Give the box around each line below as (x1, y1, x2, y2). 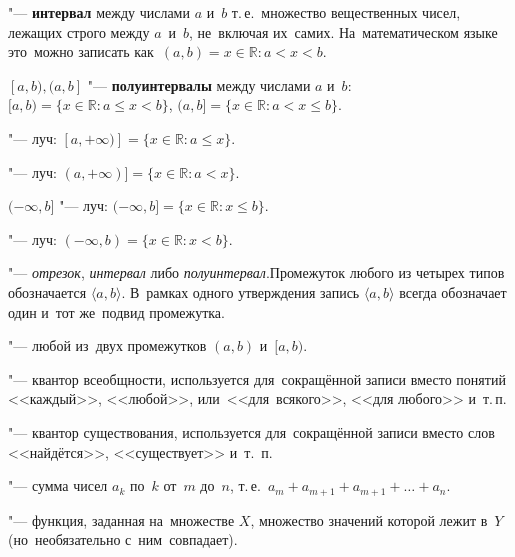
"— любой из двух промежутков (8, 335, 207, 356)
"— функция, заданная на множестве (8, 509, 235, 530)
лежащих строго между (8, 21, 150, 42)
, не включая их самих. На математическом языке (189, 21, 498, 42)
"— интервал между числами (8, 2, 190, 22)
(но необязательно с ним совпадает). (8, 529, 238, 550)
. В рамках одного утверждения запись (121, 281, 360, 302)
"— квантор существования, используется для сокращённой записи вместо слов (8, 421, 495, 442)
